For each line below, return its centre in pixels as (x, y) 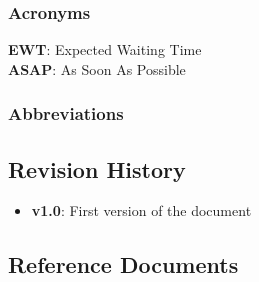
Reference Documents (123, 264)
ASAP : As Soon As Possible (97, 68)
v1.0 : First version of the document (141, 210)
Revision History (97, 168)
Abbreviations (66, 113)
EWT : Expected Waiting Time (105, 49)
